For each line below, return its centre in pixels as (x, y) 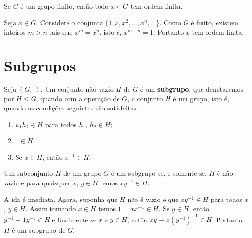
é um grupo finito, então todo (65, 6)
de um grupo (82, 173)
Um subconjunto (29, 173)
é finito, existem (215, 22)
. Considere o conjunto (69, 22)
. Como (170, 22)
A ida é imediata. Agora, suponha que (61, 199)
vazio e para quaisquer (37, 183)
